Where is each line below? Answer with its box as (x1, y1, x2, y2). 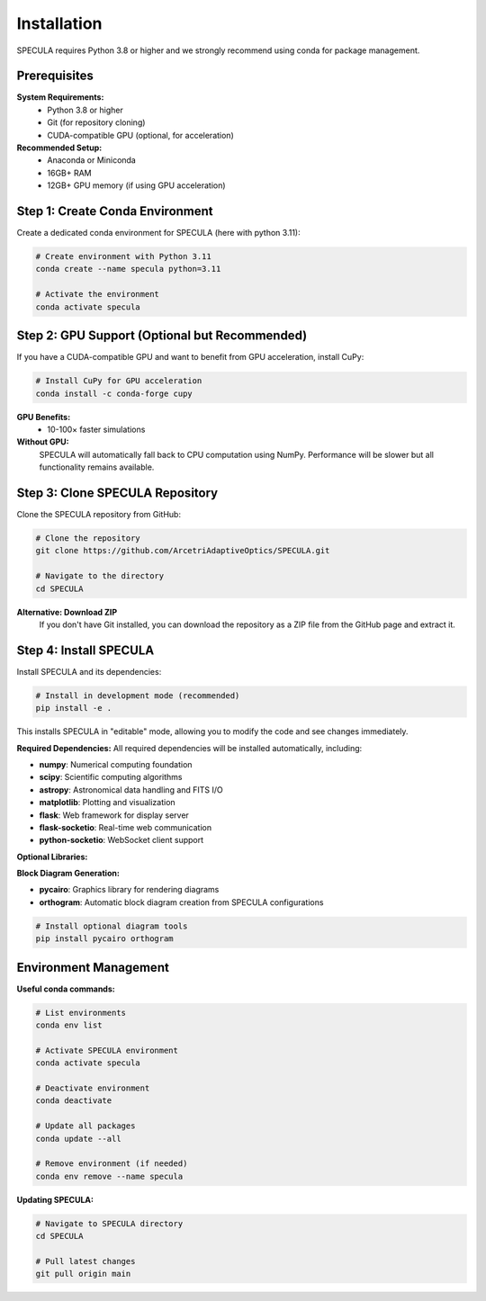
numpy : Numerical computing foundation (39, 758, 193, 769)
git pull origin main (35, 1269, 131, 1279)
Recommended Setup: (16, 142, 103, 153)
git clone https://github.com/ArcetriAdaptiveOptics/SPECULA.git (35, 545, 330, 556)
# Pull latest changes (35, 1256, 136, 1266)
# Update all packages (35, 1121, 136, 1131)
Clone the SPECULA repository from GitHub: (16, 508, 182, 519)
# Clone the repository (35, 533, 141, 543)
